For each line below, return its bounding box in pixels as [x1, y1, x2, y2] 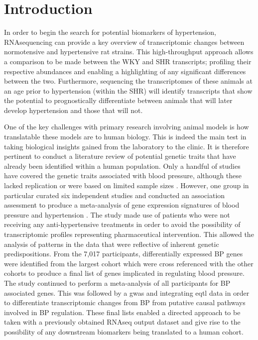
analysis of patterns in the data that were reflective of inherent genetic [4, 238, 219, 249]
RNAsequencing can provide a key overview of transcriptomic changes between [4, 36, 245, 47]
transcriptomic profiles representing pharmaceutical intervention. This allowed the [4, 229, 254, 239]
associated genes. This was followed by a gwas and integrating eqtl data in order [4, 287, 250, 298]
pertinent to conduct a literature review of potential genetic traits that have [4, 151, 236, 161]
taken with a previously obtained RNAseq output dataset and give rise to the [4, 317, 241, 327]
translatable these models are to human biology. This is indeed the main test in [4, 131, 247, 142]
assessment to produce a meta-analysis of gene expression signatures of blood [4, 200, 240, 210]
